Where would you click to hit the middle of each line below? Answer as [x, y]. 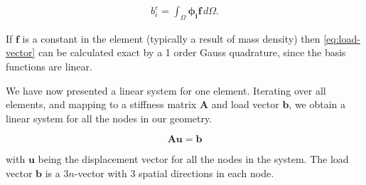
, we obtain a [317, 104]
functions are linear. [49, 67]
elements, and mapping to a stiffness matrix [101, 104]
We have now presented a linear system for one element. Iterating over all [166, 90]
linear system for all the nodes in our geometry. [109, 118]
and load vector [245, 104]
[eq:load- [342, 38]
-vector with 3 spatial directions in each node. [174, 173]
